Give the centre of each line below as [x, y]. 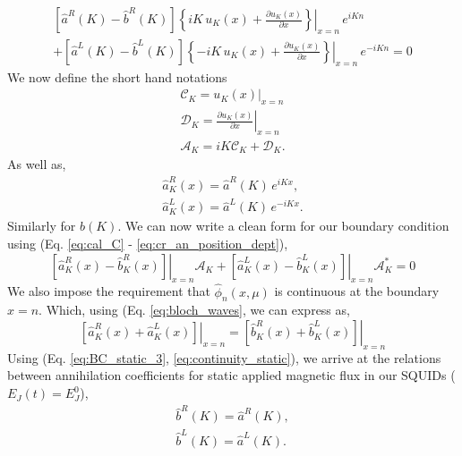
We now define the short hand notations [117, 76]
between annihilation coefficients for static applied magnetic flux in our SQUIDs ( [231, 375]
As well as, [37, 164]
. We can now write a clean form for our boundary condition [283, 226]
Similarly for [42, 226]
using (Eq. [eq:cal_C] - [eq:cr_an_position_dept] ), [148, 244]
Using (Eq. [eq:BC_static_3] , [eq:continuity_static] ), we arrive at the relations [224, 357]
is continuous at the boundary [357, 291]
